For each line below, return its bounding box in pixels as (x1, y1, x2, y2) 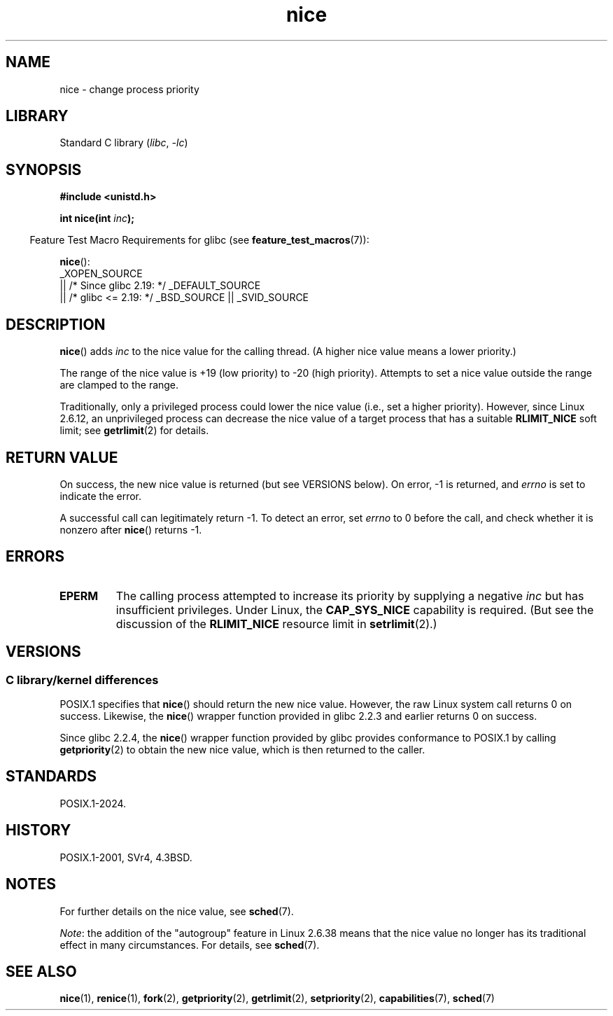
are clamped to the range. (59, 379, 179, 391)
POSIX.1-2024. (59, 797, 127, 809)
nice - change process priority (59, 83, 199, 95)
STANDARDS (6, 767, 97, 786)
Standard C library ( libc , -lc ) (59, 137, 188, 149)
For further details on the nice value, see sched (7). (59, 905, 294, 917)
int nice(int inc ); (59, 212, 135, 225)
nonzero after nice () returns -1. (59, 523, 202, 536)
